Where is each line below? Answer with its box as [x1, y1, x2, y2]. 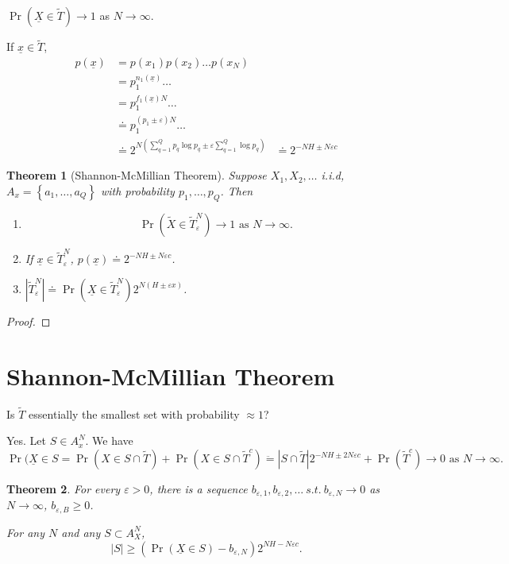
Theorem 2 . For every [6, 481, 121, 496]
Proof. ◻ [6, 312, 51, 329]
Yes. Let [6, 432, 47, 449]
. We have [85, 432, 133, 449]
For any [6, 523, 44, 540]
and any [61, 523, 101, 540]
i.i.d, [321, 167, 345, 183]
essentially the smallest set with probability [29, 405, 240, 422]
